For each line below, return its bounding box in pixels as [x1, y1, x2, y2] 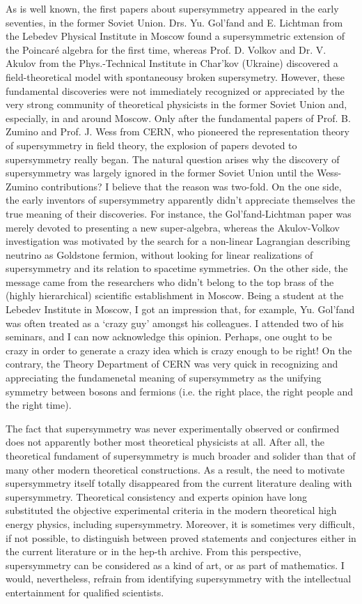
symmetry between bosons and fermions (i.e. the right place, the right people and [6, 384, 354, 398]
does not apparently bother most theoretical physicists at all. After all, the [6, 435, 324, 449]
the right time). [6, 398, 72, 412]
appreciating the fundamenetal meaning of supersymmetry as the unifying [6, 370, 322, 385]
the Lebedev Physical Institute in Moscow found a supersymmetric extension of [6, 29, 345, 43]
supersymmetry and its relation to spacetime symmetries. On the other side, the [6, 261, 348, 275]
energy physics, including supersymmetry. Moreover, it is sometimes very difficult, [6, 516, 355, 531]
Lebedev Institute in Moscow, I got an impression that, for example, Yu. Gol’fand [6, 302, 355, 317]
